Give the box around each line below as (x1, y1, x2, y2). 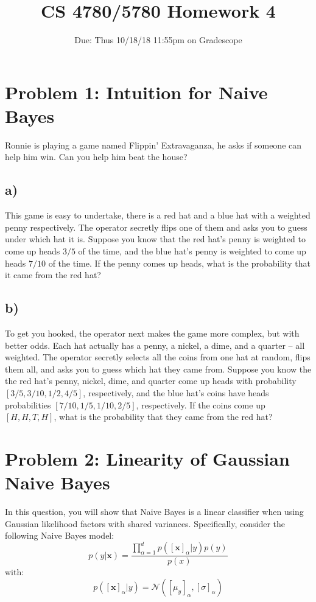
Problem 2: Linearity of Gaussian (5, 446, 290, 471)
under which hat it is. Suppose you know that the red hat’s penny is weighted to (5, 233, 306, 245)
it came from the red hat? (5, 268, 101, 281)
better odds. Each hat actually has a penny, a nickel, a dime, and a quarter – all (5, 338, 305, 351)
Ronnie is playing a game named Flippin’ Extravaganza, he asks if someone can (5, 138, 302, 151)
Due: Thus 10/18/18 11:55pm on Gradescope (74, 33, 242, 46)
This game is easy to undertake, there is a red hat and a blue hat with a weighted (5, 209, 311, 222)
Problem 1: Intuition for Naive (5, 79, 268, 104)
